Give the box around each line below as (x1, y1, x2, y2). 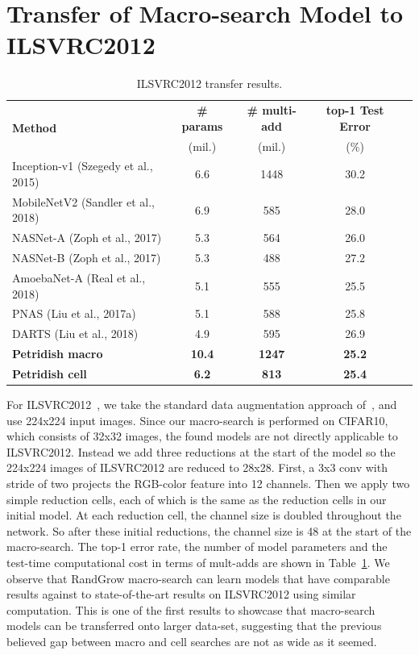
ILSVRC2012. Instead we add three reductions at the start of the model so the (6, 443, 396, 460)
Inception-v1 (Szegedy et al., (12, 157, 153, 174)
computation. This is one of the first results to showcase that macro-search (6, 601, 375, 618)
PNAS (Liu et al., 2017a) (12, 305, 136, 322)
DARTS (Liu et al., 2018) (12, 325, 139, 342)
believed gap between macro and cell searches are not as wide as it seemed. (6, 632, 377, 649)
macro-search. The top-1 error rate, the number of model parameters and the (6, 538, 388, 555)
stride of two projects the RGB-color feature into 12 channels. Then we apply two (6, 475, 410, 492)
